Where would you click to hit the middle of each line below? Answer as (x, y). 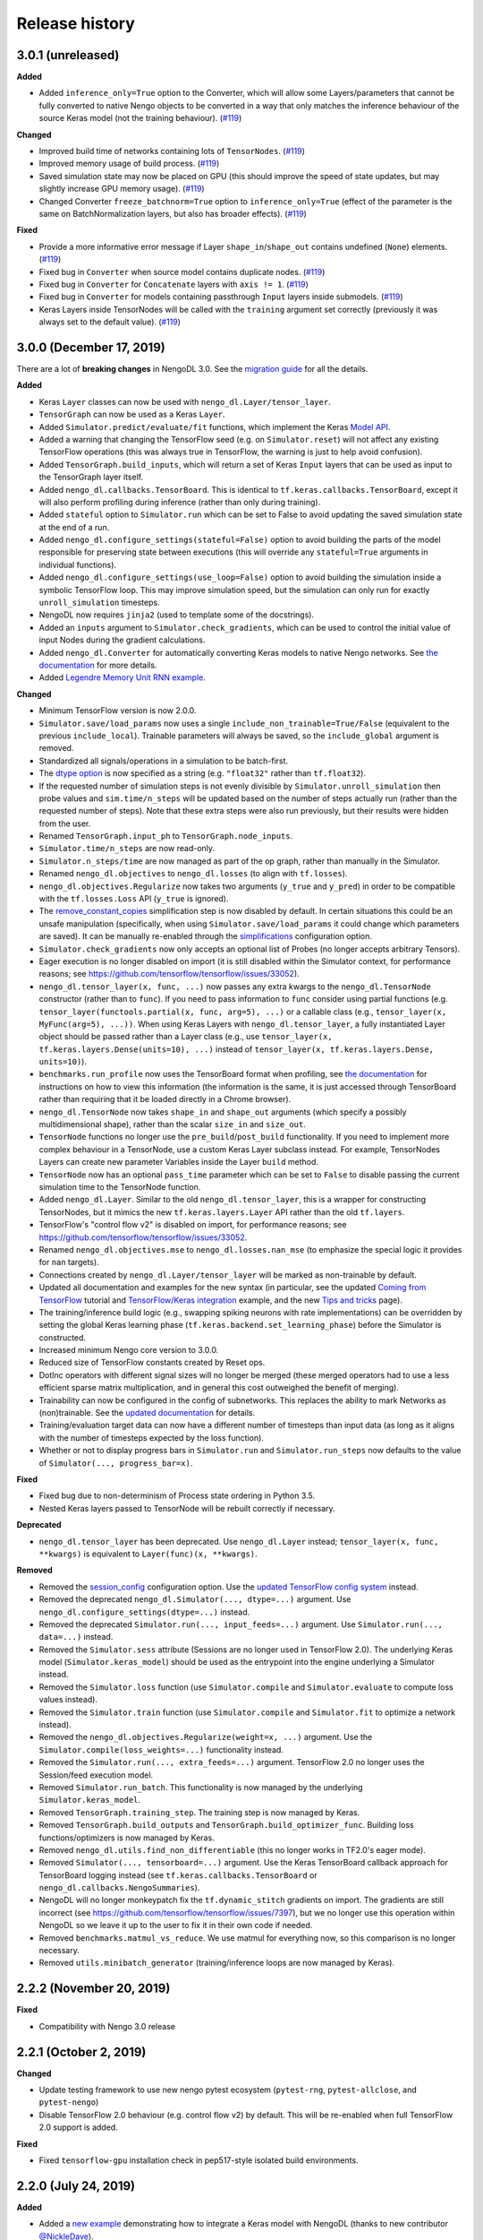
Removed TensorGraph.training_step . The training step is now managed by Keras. (199, 1812)
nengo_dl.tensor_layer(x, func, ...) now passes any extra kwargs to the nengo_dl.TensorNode (235, 986)
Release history (76, 23)
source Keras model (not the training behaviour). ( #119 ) (140, 118)
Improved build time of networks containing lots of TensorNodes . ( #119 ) (172, 151)
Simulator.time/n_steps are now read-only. (127, 849)
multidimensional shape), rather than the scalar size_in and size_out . (172, 1124)
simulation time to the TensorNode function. (120, 1187)
